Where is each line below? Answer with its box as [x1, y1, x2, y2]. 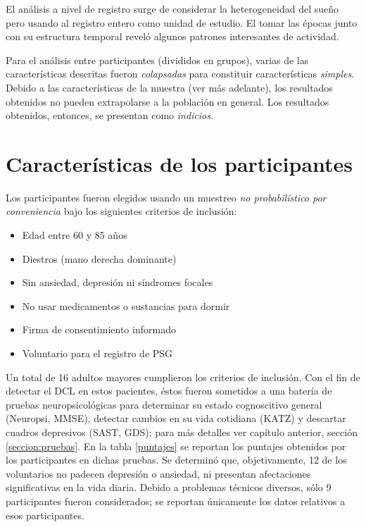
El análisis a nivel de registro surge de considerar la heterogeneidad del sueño [6, 1, 339, 15]
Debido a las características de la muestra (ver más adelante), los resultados [6, 80, 333, 94]
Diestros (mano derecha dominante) [22, 251, 177, 266]
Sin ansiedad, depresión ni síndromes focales [22, 275, 213, 290]
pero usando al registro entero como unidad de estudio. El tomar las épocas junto [6, 15, 358, 30]
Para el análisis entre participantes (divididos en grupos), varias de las [6, 52, 309, 67]
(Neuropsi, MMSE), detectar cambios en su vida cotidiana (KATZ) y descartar [6, 411, 346, 426]
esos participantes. [6, 507, 84, 522]
